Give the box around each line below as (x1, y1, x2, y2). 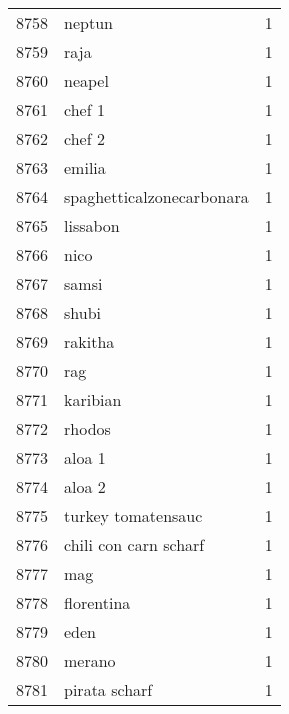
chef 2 (64, 127, 105, 150)
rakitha (64, 330, 115, 353)
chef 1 (64, 98, 105, 121)
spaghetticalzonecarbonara (64, 185, 249, 208)
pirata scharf (64, 678, 153, 701)
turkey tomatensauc (64, 504, 203, 527)
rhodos (64, 417, 111, 440)
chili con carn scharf (64, 533, 205, 556)
